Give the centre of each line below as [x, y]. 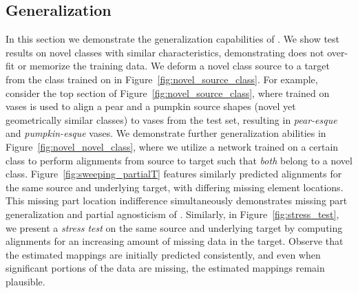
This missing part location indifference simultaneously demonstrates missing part [177, 200]
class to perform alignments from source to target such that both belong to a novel [179, 160]
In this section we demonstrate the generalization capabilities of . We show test [173, 39]
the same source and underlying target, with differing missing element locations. [175, 187]
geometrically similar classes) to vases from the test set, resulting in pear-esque [171, 119]
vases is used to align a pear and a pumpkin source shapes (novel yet [151, 106]
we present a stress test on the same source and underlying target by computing [174, 227]
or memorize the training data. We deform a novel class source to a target [173, 66]
